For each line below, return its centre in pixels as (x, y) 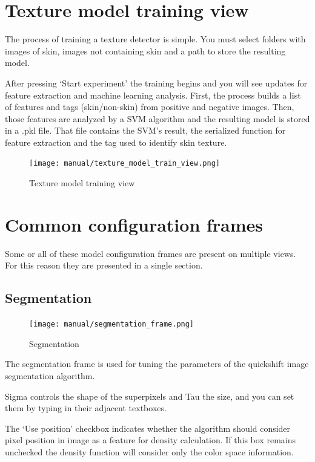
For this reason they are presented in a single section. (104, 265)
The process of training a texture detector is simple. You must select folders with (155, 39)
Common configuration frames (134, 224)
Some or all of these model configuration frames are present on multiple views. (151, 253)
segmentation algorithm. (50, 376)
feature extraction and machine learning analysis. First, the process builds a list (153, 95)
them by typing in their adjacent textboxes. (86, 408)
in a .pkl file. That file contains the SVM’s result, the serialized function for (145, 130)
